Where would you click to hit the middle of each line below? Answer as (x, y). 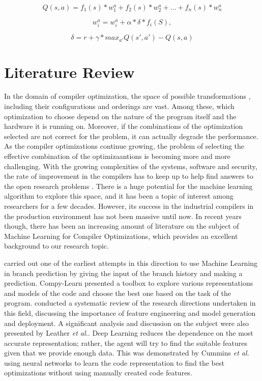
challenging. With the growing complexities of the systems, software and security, (131, 166)
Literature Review (69, 72)
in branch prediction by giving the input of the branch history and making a (123, 273)
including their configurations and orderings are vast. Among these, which (119, 106)
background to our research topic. (56, 246)
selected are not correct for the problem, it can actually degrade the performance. (131, 136)
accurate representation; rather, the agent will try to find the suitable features (126, 343)
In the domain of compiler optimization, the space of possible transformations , (127, 96)
